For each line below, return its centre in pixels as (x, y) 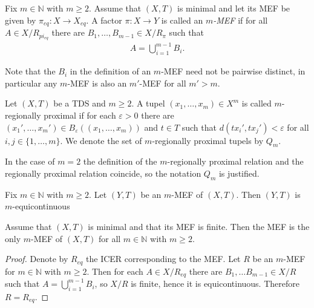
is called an (182, 20)
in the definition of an (110, 71)
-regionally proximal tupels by (208, 140)
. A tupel (148, 103)
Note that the (30, 71)
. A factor (104, 20)
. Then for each (115, 271)
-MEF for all (163, 83)
